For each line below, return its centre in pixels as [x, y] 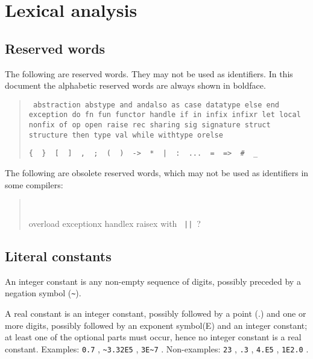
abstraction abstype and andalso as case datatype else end [156, 105]
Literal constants [58, 256]
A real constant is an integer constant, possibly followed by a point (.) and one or [156, 313]
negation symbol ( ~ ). [43, 293]
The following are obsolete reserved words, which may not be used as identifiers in [157, 173]
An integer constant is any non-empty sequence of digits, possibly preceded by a [153, 281]
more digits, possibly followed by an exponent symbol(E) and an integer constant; [156, 325]
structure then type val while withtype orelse [126, 135]
